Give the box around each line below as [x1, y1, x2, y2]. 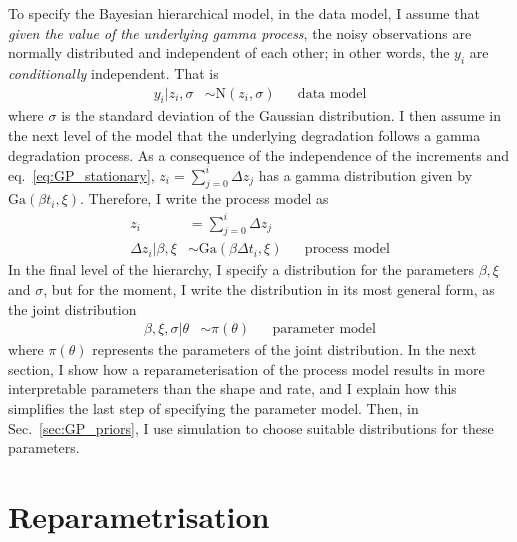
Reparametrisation [8, 496, 270, 536]
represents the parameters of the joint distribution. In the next [92, 339, 477, 360]
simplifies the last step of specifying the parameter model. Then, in [8, 398, 419, 419]
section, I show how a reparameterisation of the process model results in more [8, 358, 485, 379]
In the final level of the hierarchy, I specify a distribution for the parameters [8, 259, 474, 280]
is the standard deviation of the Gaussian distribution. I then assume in [61, 105, 501, 126]
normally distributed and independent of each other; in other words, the [8, 42, 450, 63]
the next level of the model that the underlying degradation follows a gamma [8, 125, 481, 145]
